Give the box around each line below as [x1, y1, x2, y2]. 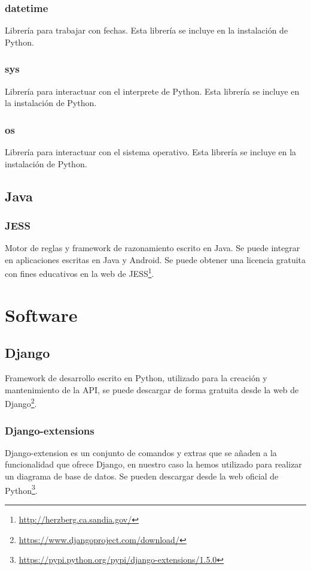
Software [5, 302, 78, 327]
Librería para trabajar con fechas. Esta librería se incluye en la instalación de [5, 24, 288, 37]
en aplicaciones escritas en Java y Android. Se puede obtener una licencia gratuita [5, 253, 306, 266]
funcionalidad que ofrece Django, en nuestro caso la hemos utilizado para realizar [5, 458, 302, 471]
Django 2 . [5, 396, 37, 410]
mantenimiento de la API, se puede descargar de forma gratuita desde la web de [5, 383, 299, 396]
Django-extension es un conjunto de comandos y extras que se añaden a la [5, 446, 277, 459]
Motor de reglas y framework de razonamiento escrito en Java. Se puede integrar [5, 242, 300, 254]
